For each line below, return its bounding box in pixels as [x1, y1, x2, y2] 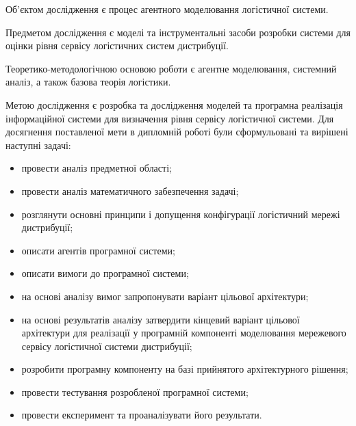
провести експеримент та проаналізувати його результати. [21, 408, 262, 422]
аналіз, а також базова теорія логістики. [5, 75, 171, 89]
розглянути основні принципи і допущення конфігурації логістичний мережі [21, 207, 340, 221]
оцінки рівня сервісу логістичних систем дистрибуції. [5, 38, 229, 53]
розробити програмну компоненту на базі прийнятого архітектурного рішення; [21, 362, 348, 376]
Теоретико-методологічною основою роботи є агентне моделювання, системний [5, 61, 337, 75]
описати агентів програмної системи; [21, 243, 175, 257]
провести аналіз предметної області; [21, 161, 172, 175]
